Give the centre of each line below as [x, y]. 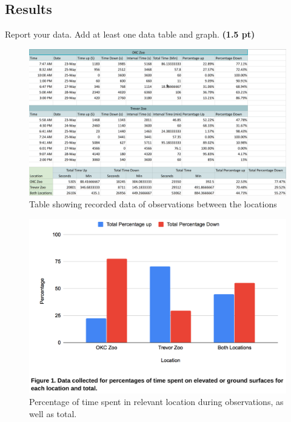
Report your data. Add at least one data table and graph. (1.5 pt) [130, 34]
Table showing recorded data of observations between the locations [153, 204]
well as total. [53, 413]
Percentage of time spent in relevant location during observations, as [156, 402]
